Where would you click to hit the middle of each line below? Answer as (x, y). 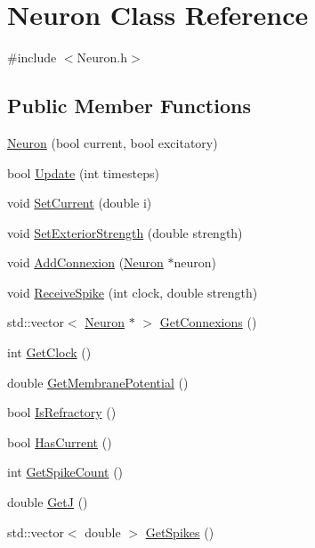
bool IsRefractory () (62, 412)
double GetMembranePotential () (98, 382)
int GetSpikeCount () (65, 472)
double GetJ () (48, 502)
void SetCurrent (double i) (80, 203)
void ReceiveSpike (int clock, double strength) (133, 292)
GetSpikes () (180, 532)
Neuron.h (102, 57)
